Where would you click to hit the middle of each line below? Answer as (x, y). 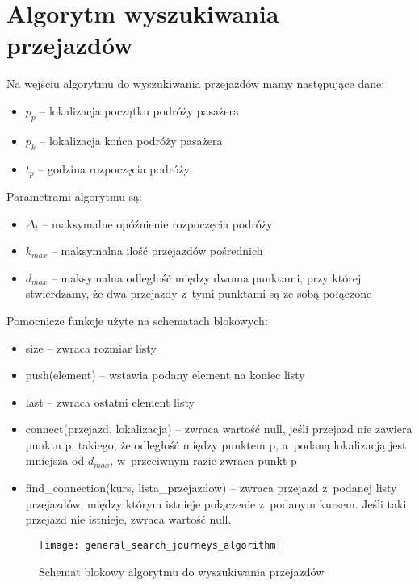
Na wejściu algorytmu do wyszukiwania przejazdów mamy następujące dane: (196, 84)
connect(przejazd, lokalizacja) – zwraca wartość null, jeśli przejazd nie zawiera (219, 429)
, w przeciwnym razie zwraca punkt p (203, 460)
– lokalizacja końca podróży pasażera (131, 140)
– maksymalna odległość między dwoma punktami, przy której (206, 277)
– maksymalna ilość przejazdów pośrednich (157, 251)
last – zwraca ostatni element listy (110, 401)
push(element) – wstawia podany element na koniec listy (165, 375)
